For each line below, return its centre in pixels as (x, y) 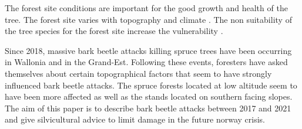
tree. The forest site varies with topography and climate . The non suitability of (148, 19)
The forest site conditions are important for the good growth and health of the (146, 8)
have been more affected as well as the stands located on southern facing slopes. (149, 96)
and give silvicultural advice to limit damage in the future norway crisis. (135, 119)
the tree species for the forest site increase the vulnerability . (114, 31)
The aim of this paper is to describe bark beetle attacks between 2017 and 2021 (148, 108)
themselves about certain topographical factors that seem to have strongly (138, 73)
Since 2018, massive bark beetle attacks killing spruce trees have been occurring (148, 50)
